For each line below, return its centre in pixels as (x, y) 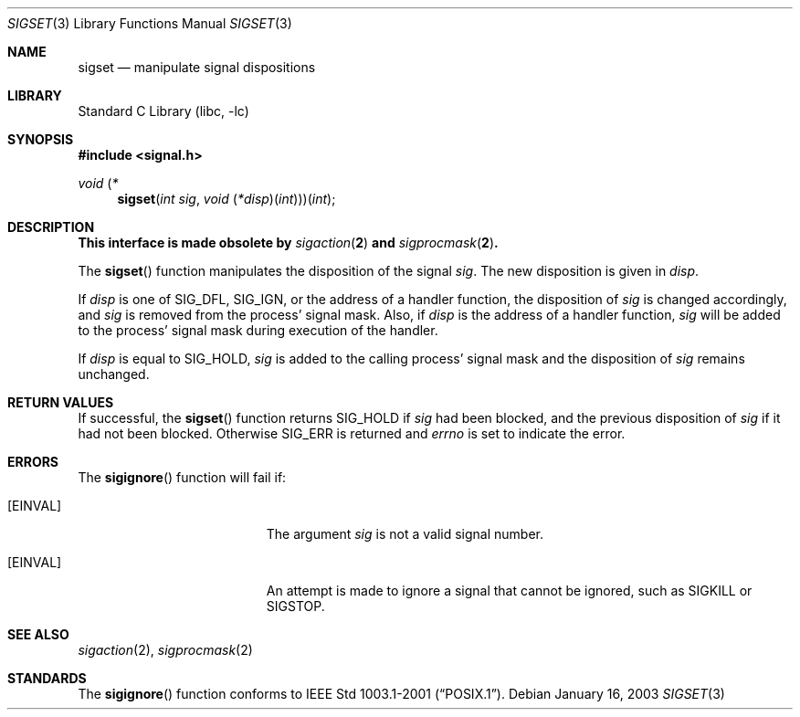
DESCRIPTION (51, 227)
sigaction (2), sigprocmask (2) (165, 650)
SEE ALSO (38, 634)
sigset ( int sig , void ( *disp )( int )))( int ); (226, 199)
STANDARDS (47, 678)
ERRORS (33, 462)
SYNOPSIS (41, 139)
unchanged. (114, 374)
